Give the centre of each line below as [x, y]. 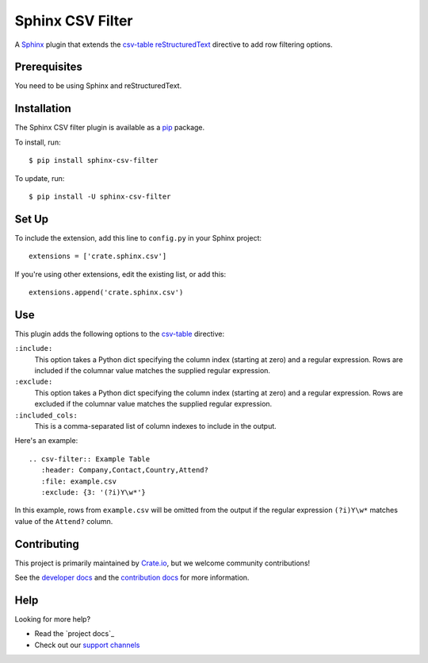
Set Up [32, 219]
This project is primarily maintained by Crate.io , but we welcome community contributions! [162, 563]
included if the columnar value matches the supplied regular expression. [153, 371]
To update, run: [40, 178]
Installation [43, 108]
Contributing [47, 544]
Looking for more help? [53, 619]
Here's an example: [46, 441]
